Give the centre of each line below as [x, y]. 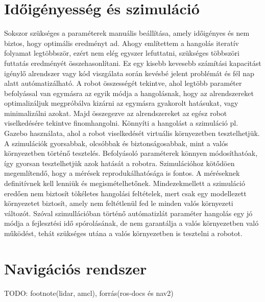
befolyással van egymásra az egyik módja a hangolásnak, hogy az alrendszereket [129, 93]
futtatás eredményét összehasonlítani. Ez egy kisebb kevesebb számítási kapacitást [133, 63]
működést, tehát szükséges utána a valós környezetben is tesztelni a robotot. [123, 233]
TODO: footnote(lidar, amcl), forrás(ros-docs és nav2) [89, 293]
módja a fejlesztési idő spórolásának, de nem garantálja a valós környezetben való [131, 223]
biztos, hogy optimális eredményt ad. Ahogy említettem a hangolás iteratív [122, 43]
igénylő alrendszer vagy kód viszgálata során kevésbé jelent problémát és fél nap [129, 73]
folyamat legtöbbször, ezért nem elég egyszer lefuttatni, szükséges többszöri [122, 53]
